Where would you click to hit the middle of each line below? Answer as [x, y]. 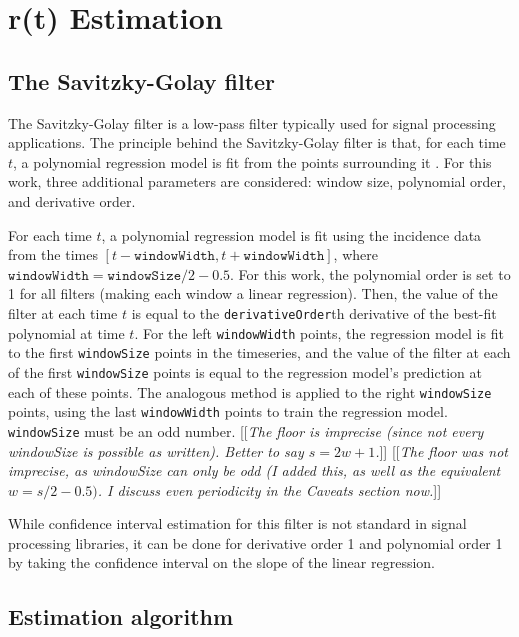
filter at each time [63, 312]
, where [355, 254]
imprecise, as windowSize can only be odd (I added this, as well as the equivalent [254, 470]
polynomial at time [66, 332]
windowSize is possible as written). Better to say [156, 450]
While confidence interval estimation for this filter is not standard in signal [237, 523]
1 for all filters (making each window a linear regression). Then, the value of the [253, 293]
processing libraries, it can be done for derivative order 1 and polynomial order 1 [255, 542]
